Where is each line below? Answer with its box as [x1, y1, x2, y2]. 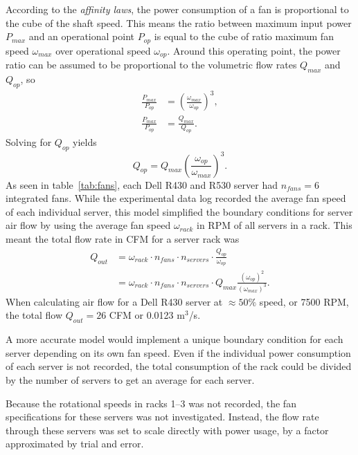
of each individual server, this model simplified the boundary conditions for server [6, 204, 353, 219]
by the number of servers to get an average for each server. [6, 373, 255, 387]
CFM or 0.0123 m [109, 308, 185, 322]
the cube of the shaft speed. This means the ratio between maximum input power [6, 15, 352, 30]
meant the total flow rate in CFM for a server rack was [6, 231, 240, 245]
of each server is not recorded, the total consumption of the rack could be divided [6, 359, 352, 373]
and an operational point [28, 29, 134, 44]
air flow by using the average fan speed [6, 218, 171, 232]
